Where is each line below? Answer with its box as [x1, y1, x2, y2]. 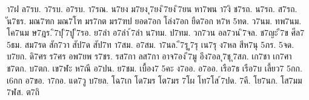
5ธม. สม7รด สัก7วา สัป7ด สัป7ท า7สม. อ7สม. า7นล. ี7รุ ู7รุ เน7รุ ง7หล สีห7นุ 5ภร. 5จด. [7, 38, 294, 50]
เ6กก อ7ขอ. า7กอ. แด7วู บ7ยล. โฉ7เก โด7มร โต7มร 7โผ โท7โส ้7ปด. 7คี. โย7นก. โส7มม [7, 73, 302, 86]
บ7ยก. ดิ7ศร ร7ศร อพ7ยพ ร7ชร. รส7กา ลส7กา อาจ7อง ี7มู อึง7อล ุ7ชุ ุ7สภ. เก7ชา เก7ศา [7, 50, 292, 62]
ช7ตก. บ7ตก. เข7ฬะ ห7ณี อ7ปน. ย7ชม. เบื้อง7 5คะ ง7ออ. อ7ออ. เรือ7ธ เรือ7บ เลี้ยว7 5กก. [7, 61, 302, 74]
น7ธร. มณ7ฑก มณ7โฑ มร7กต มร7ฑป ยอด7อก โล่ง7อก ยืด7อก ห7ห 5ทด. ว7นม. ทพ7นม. [7, 14, 302, 27]
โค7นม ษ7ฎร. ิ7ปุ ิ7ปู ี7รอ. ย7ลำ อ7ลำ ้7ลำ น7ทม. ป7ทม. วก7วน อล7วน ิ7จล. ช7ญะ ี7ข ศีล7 [7, 26, 305, 39]
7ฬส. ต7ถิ [7, 85, 40, 98]
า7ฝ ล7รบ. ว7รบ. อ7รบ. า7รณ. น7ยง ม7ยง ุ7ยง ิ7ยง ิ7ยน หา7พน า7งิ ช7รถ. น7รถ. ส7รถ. [7, 2, 297, 15]
